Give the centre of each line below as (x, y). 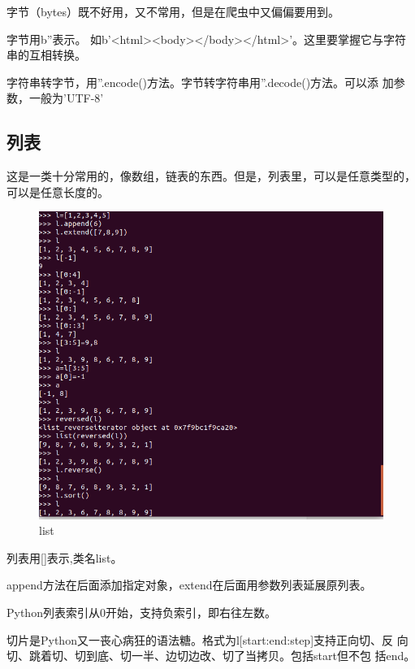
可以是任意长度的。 (58, 191)
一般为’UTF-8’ (66, 98)
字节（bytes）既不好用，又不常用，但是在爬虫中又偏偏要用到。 (173, 11)
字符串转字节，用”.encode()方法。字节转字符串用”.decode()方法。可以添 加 (200, 82)
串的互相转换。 (46, 55)
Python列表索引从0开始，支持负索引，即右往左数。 (141, 612)
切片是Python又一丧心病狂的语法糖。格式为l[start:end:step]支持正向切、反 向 (207, 639)
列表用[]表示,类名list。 (65, 557)
